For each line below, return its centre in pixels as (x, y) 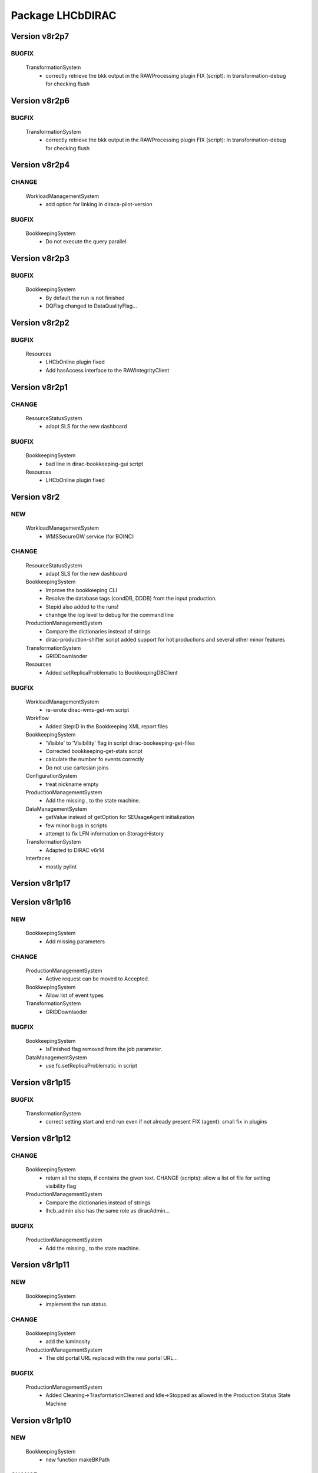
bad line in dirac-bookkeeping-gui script (95, 464)
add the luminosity (68, 1342)
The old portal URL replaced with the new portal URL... (112, 1358)
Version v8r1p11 (40, 1265)
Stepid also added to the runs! (82, 606)
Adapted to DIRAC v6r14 (75, 850)
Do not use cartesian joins (77, 767)
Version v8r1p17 (41, 884)
